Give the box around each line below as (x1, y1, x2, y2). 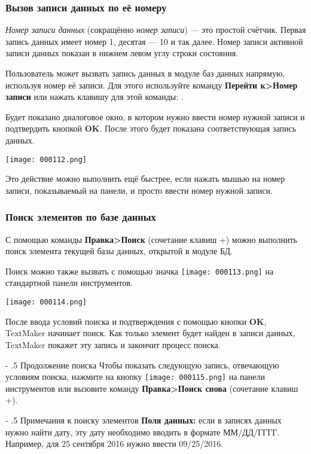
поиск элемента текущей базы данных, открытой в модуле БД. (5, 245, 233, 257)
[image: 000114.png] (5, 298, 87, 307)
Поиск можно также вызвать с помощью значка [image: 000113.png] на (5, 264, 274, 277)
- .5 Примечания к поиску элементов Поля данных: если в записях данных (5, 413, 282, 426)
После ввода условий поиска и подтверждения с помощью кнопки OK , (5, 315, 267, 327)
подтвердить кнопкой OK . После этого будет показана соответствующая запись (5, 122, 297, 135)
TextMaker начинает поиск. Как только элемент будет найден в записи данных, (5, 327, 295, 339)
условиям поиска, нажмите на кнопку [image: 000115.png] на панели (5, 370, 265, 383)
